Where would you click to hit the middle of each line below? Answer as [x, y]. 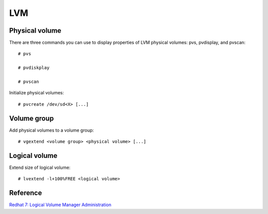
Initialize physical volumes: [36, 93]
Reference [26, 193]
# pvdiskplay [34, 68]
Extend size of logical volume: [40, 167]
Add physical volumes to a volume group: [52, 130]
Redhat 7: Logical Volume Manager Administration [60, 205]
